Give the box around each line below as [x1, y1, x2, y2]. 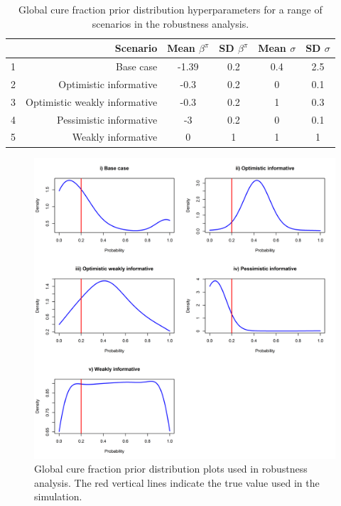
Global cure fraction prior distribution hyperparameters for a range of [18, 2, 323, 16]
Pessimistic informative [57, 112, 158, 126]
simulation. [34, 489, 82, 504]
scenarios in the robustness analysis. [92, 16, 249, 31]
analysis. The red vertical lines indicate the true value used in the [34, 475, 320, 490]
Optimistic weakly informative [26, 94, 158, 109]
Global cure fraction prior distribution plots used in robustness [34, 461, 308, 476]
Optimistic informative [58, 76, 158, 91]
